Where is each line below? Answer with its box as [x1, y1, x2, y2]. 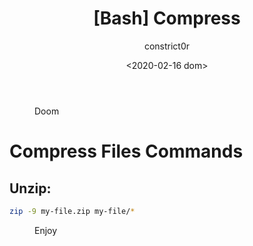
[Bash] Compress [93, 7, 241, 30]
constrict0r [143, 40, 191, 52]
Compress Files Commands [9, 140, 244, 163]
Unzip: [9, 180, 52, 197]
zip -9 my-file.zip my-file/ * [9, 206, 136, 216]
